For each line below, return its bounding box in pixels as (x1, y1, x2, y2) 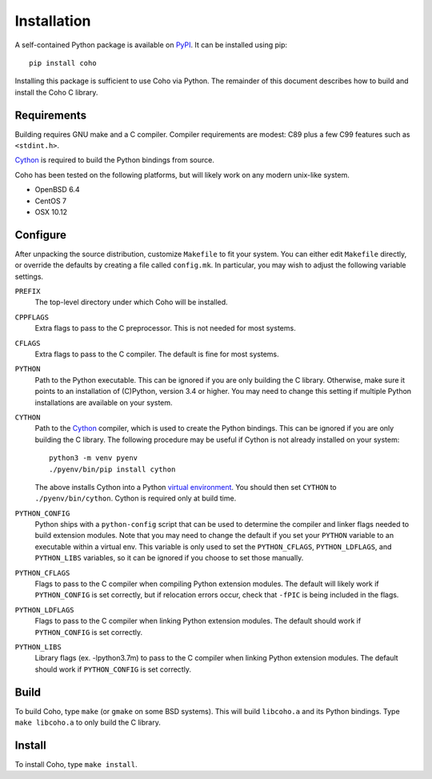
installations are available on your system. (34, 397, 173, 408)
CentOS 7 (34, 196, 67, 206)
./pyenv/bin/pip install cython (49, 464, 176, 474)
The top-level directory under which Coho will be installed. (34, 297, 228, 307)
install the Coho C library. (14, 87, 98, 97)
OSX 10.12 (34, 207, 68, 216)
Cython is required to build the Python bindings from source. (14, 155, 215, 165)
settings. (14, 271, 44, 281)
